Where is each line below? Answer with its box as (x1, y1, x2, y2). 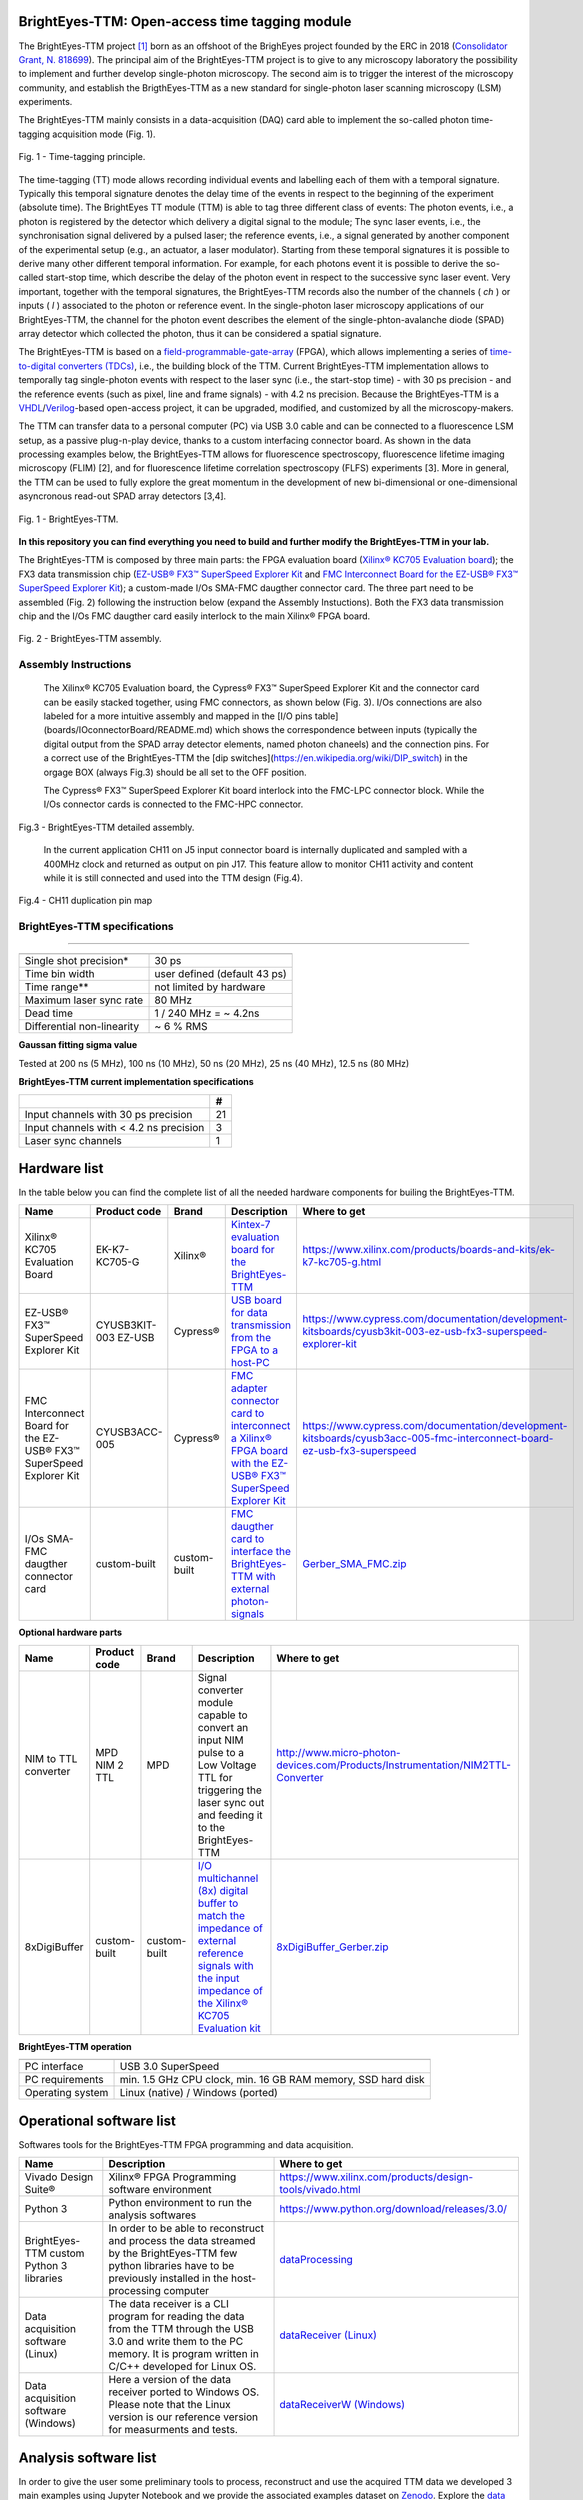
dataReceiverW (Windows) (279, 2398, 405, 2412)
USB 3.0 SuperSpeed (119, 2060, 220, 2074)
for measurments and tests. (108, 2423, 239, 2437)
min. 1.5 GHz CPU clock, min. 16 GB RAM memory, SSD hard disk (119, 2073, 425, 2087)
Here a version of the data (108, 2373, 232, 2387)
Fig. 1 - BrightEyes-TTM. (18, 513, 119, 525)
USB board (230, 1293, 282, 1307)
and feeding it (197, 1808, 264, 1822)
